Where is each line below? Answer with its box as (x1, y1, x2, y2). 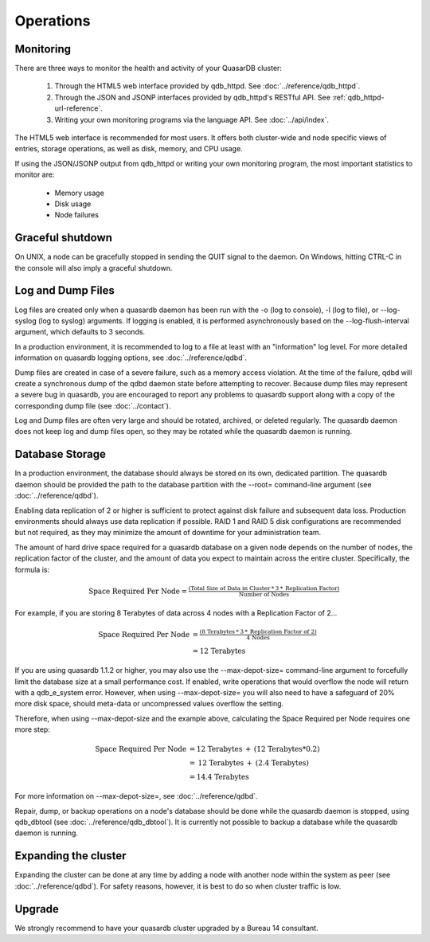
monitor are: (14, 170, 55, 179)
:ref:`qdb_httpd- (331, 92, 385, 102)
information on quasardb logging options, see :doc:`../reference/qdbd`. (14, 353, 247, 362)
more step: (14, 725, 51, 734)
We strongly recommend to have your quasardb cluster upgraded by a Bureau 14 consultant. (14, 923, 319, 932)
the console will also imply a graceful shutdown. (14, 263, 173, 272)
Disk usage (54, 199, 92, 209)
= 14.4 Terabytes (189, 772, 250, 782)
